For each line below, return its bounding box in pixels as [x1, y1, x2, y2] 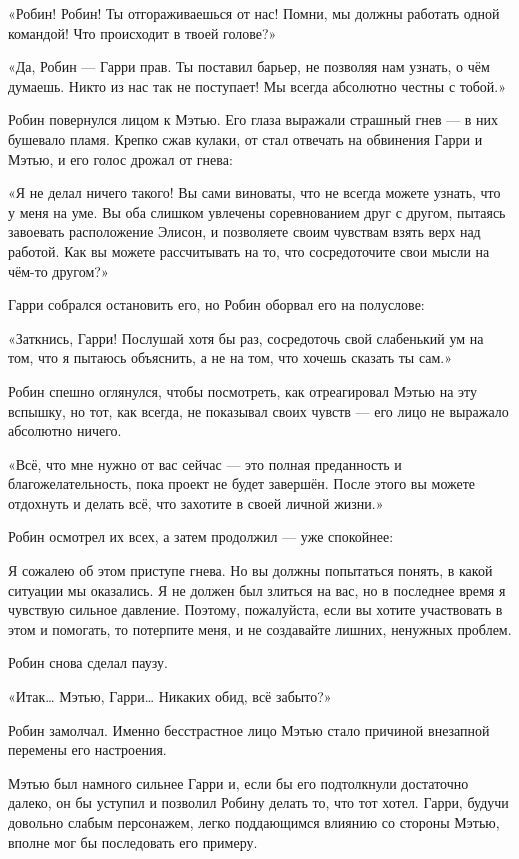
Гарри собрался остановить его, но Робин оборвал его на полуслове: [8, 294, 425, 315]
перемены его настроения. [8, 739, 167, 760]
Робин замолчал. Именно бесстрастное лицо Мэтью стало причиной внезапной [8, 719, 490, 740]
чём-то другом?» [8, 260, 109, 281]
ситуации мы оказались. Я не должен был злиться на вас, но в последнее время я [8, 579, 506, 600]
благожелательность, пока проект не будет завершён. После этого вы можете [8, 473, 476, 494]
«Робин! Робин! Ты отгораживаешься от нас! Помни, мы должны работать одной [8, 3, 500, 23]
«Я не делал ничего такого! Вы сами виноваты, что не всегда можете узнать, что [8, 182, 501, 203]
